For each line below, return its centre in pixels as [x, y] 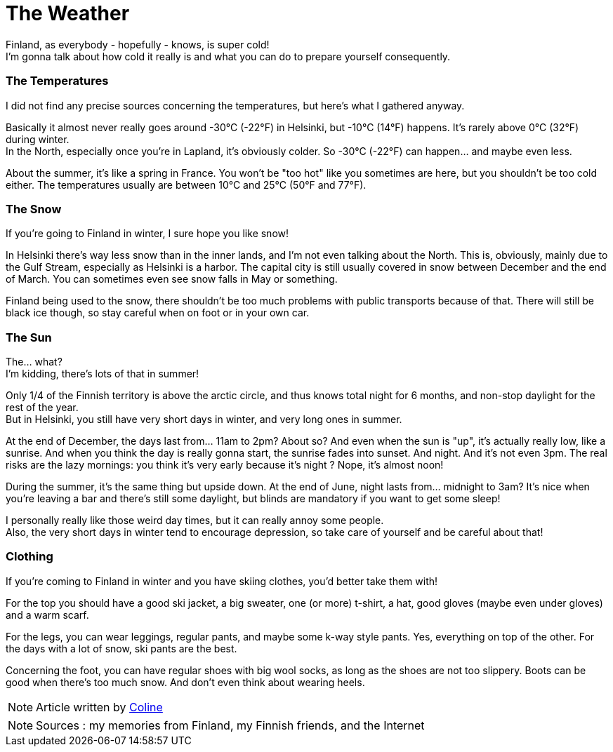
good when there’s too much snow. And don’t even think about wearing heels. [185, 682]
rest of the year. [42, 407]
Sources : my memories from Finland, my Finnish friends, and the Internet [230, 725]
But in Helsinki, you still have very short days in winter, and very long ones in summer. [204, 419]
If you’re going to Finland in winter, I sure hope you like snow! [147, 234]
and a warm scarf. [47, 615]
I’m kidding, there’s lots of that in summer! [103, 374]
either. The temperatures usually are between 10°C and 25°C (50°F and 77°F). [186, 184]
